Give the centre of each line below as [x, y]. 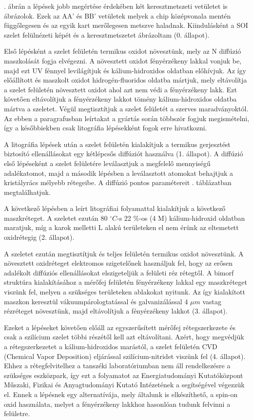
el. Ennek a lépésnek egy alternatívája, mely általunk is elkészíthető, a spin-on [121, 394]
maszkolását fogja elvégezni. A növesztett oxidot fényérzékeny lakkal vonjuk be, [123, 60]
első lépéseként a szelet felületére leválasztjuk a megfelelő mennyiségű [107, 163]
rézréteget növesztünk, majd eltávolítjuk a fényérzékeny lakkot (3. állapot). [116, 311]
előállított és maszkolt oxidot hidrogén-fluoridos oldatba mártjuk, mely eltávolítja [126, 80]
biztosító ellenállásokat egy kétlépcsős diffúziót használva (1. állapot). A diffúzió [124, 154]
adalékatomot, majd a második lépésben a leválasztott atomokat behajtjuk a [119, 173]
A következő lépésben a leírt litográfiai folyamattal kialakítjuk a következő [115, 208]
